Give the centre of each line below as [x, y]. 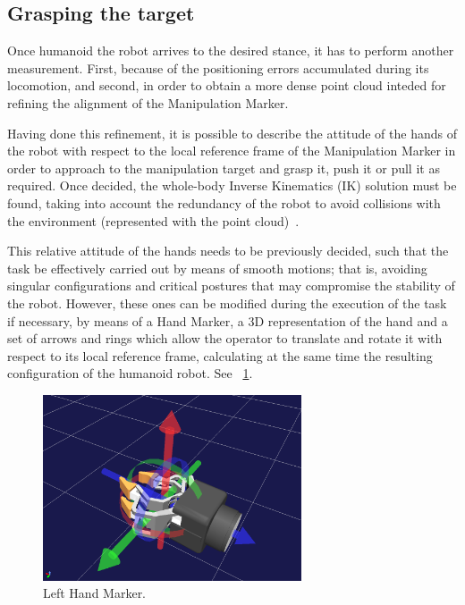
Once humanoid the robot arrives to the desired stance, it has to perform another [231, 50]
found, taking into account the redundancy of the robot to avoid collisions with [224, 202]
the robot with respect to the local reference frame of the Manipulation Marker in [232, 151]
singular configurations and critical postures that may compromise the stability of [231, 286]
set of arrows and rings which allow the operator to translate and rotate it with [225, 338]
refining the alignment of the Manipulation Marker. [148, 102]
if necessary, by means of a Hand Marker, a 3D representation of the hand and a [228, 320]
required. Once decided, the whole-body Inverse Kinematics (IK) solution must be [232, 185]
